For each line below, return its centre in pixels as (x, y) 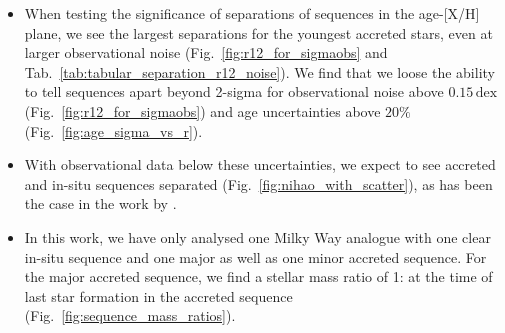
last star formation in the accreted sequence (158, 295)
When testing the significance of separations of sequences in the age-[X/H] (252, 13)
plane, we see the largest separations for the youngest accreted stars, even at (258, 32)
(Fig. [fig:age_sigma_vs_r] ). (113, 130)
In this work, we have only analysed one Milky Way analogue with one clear (257, 236)
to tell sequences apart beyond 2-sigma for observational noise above (234, 91)
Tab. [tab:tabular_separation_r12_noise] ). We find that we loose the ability (259, 71)
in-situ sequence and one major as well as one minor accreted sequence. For (255, 256)
